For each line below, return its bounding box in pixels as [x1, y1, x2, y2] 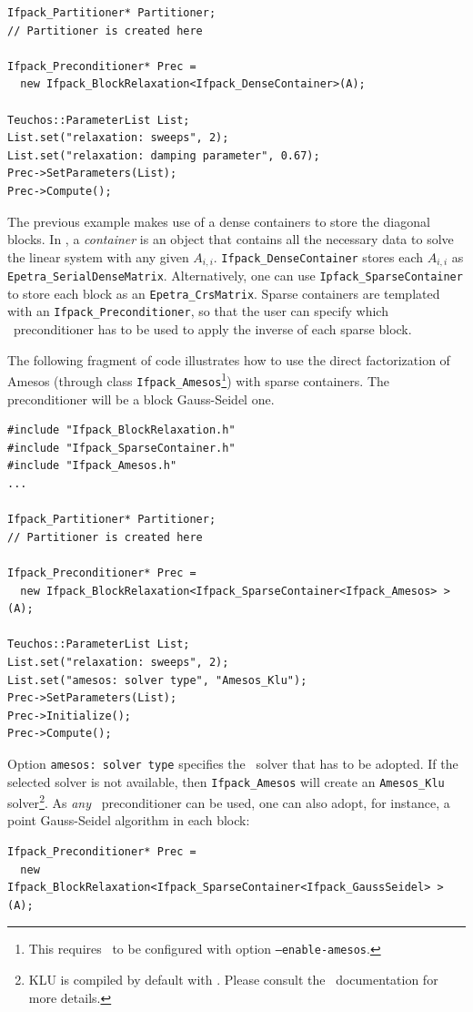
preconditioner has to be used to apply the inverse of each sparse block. [13, 320, 412, 339]
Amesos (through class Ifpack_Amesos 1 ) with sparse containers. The [7, 369, 389, 390]
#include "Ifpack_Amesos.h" [7, 459, 177, 473]
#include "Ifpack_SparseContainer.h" [7, 441, 236, 455]
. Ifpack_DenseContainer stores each [213, 247, 424, 266]
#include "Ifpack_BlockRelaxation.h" [7, 424, 236, 437]
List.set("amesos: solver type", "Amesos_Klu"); [7, 673, 307, 687]
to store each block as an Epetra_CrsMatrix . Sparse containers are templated [7, 283, 440, 302]
